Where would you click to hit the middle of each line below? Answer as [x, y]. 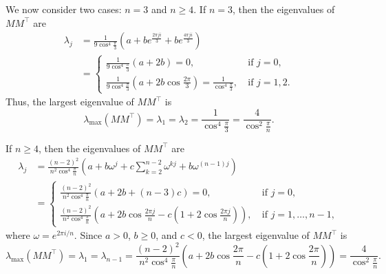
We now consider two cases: [64, 9]
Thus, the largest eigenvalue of [70, 102]
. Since [88, 235]
